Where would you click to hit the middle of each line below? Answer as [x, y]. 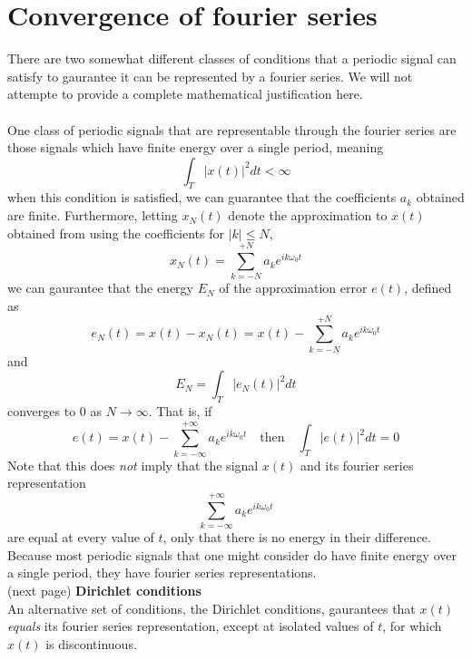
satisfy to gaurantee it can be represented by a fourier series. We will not [210, 76]
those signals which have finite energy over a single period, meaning [196, 147]
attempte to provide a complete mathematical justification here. [185, 94]
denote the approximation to [308, 215]
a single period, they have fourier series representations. [162, 573]
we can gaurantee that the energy [101, 288]
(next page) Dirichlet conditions [104, 590]
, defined [428, 288]
